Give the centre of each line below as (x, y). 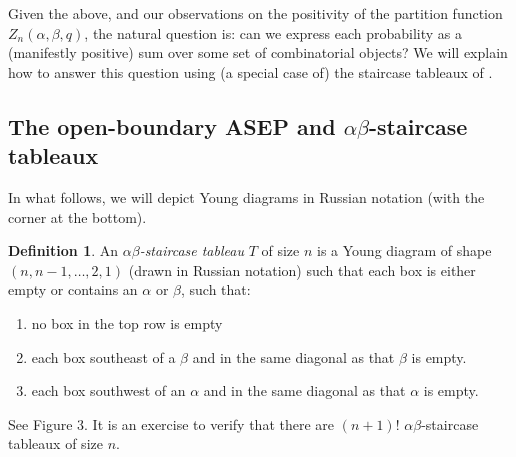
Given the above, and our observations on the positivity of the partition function (255, 13)
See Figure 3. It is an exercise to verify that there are (171, 423)
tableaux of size (55, 443)
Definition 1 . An (63, 250)
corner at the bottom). (77, 216)
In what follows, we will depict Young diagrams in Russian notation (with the (246, 196)
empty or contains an (73, 289)
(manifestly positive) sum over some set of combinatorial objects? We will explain (258, 52)
